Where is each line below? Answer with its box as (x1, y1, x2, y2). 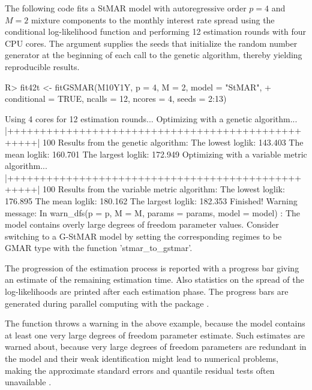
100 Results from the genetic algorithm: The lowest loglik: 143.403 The (43, 135, 304, 148)
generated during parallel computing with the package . (5, 297, 209, 309)
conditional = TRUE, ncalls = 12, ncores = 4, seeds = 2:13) (5, 92, 227, 105)
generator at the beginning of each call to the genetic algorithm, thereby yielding (5, 49, 302, 61)
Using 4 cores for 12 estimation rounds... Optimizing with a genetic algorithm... (5, 112, 298, 125)
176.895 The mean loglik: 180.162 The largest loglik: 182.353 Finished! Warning (5, 194, 298, 207)
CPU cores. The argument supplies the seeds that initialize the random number (5, 37, 298, 49)
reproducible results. (5, 60, 80, 72)
